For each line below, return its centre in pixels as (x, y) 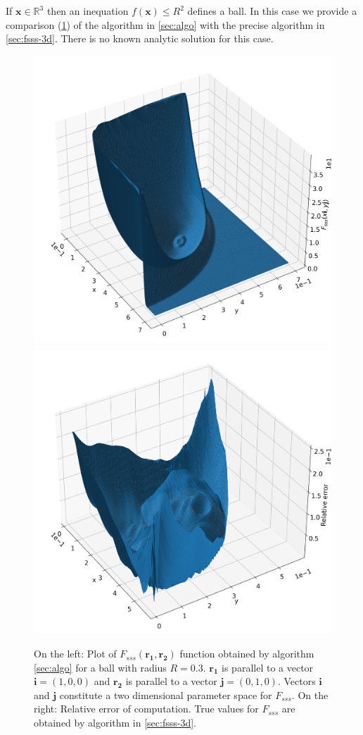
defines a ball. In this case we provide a (272, 11)
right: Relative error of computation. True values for (146, 709)
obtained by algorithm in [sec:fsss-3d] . (115, 723)
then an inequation (88, 11)
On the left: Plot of (75, 654)
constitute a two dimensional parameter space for (166, 694)
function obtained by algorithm (247, 654)
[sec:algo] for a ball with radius (100, 667)
